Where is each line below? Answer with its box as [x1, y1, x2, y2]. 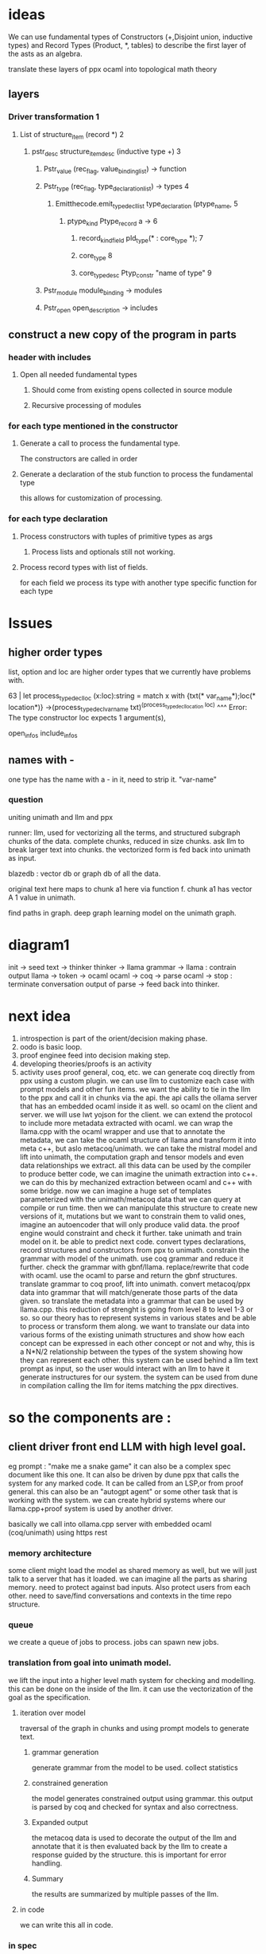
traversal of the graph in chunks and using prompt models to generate [19, 1723, 249, 1732]
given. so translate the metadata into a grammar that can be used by [19, 1296, 244, 1305]
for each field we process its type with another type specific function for [19, 578, 257, 587]
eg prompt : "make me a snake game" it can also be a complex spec [8, 1461, 232, 1471]
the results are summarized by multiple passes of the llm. [31, 1889, 219, 1898]
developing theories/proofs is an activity [19, 1058, 152, 1069]
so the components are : [8, 1408, 172, 1426]
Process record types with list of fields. [19, 562, 148, 571]
